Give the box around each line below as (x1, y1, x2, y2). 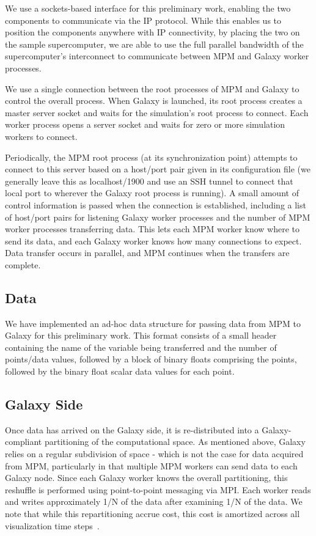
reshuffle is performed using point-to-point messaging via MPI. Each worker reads (5, 483, 311, 496)
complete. (5, 258, 41, 271)
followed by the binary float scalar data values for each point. (5, 365, 235, 378)
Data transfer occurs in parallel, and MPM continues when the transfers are (5, 246, 290, 259)
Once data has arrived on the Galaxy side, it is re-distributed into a (5, 423, 259, 436)
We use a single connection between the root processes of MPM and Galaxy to (5, 82, 299, 95)
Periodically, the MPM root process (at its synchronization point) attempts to (5, 150, 298, 163)
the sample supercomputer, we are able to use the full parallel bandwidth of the (5, 37, 304, 50)
